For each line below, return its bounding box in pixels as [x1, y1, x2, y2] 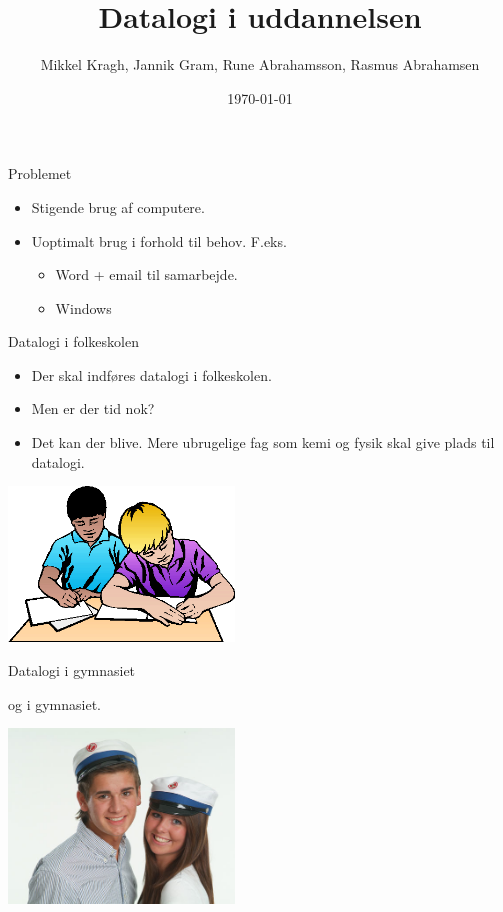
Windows [55, 297, 112, 318]
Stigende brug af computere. [31, 196, 205, 217]
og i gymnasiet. [8, 693, 102, 714]
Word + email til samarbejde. [55, 264, 238, 285]
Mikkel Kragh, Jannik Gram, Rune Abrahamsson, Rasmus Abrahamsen [40, 54, 480, 75]
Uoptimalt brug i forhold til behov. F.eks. [31, 230, 287, 251]
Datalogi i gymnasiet [8, 660, 136, 681]
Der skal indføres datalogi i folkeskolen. [31, 364, 272, 385]
